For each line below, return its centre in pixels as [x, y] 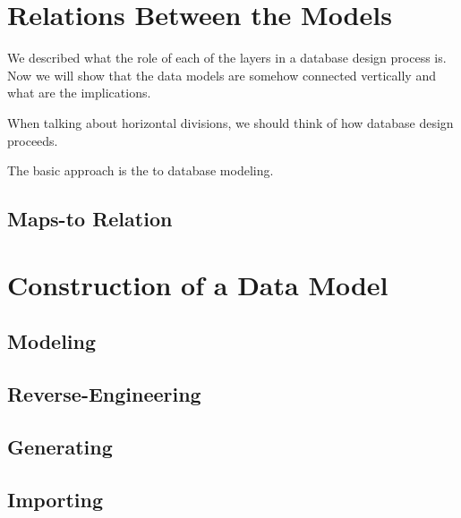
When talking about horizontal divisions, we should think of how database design [230, 122]
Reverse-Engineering [104, 394]
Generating [60, 446]
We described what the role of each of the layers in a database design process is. [227, 58]
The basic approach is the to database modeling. [141, 170]
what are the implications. [79, 93]
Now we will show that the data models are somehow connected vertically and [222, 75]
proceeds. [33, 140]
